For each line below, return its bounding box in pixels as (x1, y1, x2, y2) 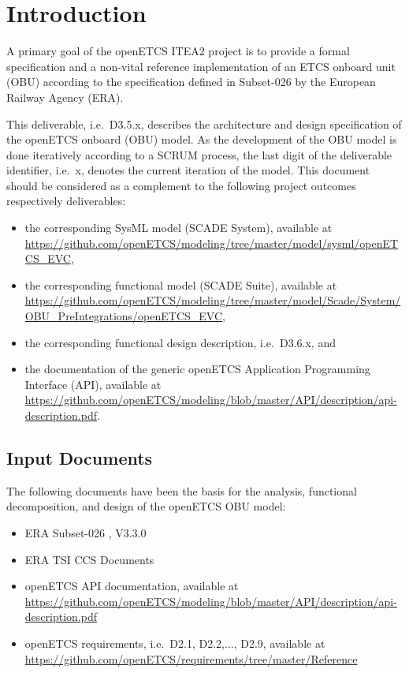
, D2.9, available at (233, 634, 325, 651)
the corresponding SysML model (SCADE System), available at (24, 219, 333, 236)
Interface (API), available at (24, 376, 162, 392)
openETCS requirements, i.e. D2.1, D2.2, (24, 634, 225, 651)
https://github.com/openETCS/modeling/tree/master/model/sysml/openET (24, 234, 399, 251)
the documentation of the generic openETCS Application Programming (24, 361, 370, 377)
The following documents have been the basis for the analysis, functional (6, 482, 357, 499)
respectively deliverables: (6, 193, 126, 209)
